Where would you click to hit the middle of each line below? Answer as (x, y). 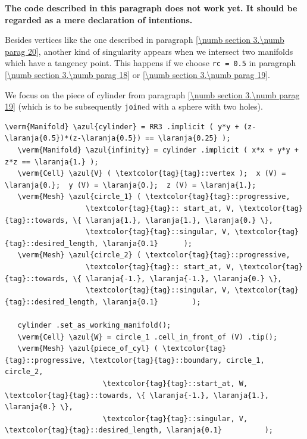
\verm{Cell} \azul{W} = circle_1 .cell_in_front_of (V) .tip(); (148, 337)
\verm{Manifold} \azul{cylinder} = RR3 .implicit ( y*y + (122, 127)
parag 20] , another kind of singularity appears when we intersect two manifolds (149, 51)
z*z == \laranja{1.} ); (52, 162)
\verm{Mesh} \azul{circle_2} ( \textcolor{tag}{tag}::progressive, (154, 255)
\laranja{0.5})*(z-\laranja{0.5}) (73, 138)
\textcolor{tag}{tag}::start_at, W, (175, 383)
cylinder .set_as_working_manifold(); (94, 325)
